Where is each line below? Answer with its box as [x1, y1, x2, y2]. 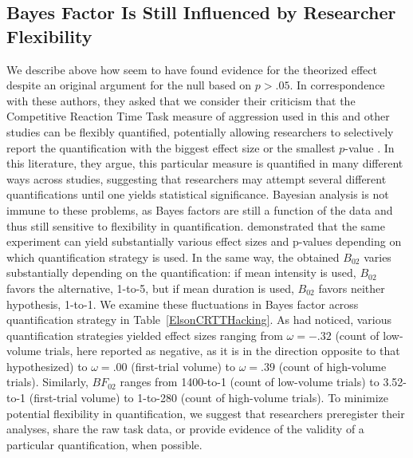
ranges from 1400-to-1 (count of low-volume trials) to [120, 373, 380, 390]
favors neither [318, 279, 385, 296]
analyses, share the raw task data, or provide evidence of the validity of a [6, 420, 364, 437]
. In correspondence [289, 77, 385, 93]
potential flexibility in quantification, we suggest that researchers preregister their [6, 405, 405, 421]
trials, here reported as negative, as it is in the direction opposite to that [45, 342, 400, 359]
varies [364, 248, 391, 265]
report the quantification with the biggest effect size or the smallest [6, 139, 336, 156]
